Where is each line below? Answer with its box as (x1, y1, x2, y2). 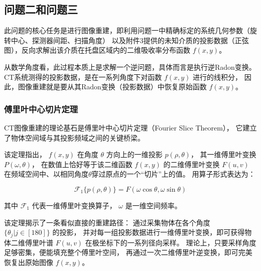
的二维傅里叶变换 (163, 159, 220, 169)
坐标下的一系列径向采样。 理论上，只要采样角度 (99, 237, 256, 247)
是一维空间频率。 (125, 200, 182, 210)
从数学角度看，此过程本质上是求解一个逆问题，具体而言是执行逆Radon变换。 (4, 61, 256, 72)
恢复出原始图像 (4, 256, 53, 267)
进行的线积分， (193, 71, 242, 82)
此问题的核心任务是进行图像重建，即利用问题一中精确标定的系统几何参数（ (4, 25, 250, 36)
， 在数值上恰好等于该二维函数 (32, 159, 133, 169)
